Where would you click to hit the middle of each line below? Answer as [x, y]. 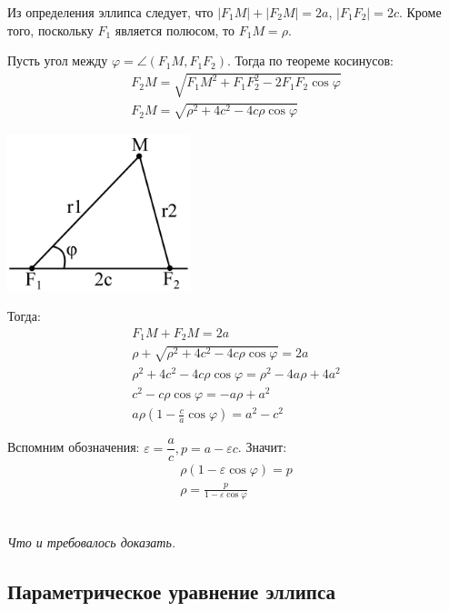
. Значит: [262, 447]
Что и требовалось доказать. [92, 542]
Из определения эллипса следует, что [110, 12]
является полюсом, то [175, 30]
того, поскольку [50, 30]
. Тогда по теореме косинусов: [310, 60]
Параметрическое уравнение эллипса [171, 591]
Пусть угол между [58, 60]
